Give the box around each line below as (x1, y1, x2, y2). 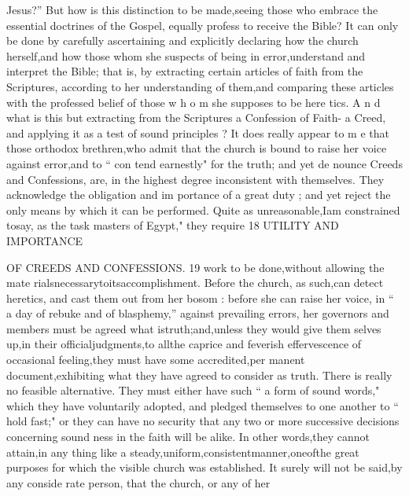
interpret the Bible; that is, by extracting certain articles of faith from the (6, 63, 363, 79)
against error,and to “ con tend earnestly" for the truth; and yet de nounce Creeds (6, 155, 403, 171)
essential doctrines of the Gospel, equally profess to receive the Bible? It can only (6, 17, 399, 33)
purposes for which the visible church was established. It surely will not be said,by (6, 459, 403, 476)
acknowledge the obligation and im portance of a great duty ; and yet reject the (6, 186, 391, 203)
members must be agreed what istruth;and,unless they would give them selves (6, 320, 381, 336)
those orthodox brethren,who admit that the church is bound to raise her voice (6, 140, 387, 156)
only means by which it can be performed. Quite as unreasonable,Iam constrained (6, 201, 400, 218)
